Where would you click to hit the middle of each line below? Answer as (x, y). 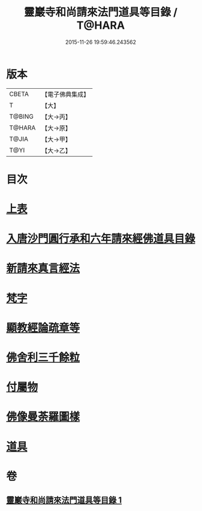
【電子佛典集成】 (66, 94)
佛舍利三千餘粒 (43, 357)
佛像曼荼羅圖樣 (43, 417)
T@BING (22, 116)
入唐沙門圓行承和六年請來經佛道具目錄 (101, 239)
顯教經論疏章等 (43, 328)
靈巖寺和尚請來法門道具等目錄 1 (64, 501)
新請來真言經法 (43, 268)
